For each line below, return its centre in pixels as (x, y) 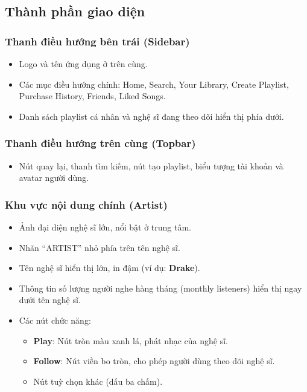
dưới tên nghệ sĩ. (50, 300)
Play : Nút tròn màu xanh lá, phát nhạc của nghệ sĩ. (131, 340)
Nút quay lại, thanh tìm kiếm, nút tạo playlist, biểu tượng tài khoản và (151, 165)
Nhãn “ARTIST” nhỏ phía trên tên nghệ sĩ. (100, 247)
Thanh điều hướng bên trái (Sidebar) (97, 41)
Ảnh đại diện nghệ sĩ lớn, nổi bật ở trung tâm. (105, 227)
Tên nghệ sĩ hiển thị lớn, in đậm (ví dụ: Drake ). (109, 268)
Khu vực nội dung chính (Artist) (86, 204)
